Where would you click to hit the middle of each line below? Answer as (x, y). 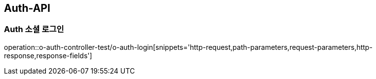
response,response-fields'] (48, 55)
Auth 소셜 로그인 (34, 29)
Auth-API (27, 8)
